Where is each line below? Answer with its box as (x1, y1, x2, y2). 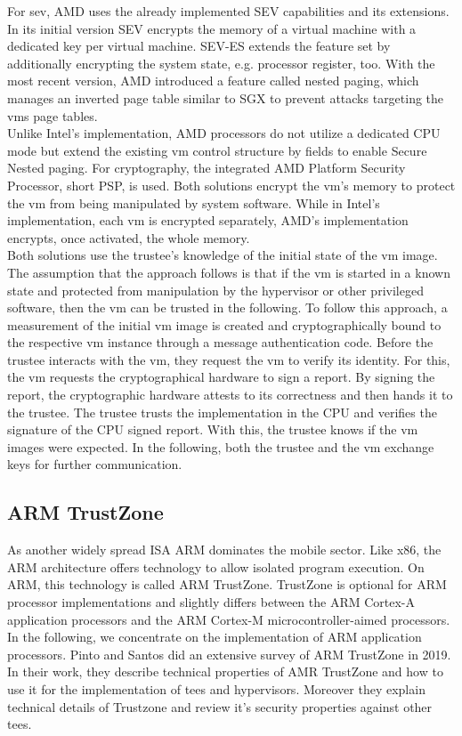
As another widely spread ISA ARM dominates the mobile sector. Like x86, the (7, 540, 442, 559)
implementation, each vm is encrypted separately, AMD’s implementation (7, 211, 409, 230)
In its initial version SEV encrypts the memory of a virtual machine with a (7, 19, 417, 37)
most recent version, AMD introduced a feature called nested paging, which (7, 71, 419, 90)
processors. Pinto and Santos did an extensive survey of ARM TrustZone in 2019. (7, 644, 451, 663)
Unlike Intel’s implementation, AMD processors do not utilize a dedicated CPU (7, 124, 441, 142)
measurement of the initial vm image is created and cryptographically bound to (7, 315, 442, 334)
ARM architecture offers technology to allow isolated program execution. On (7, 557, 425, 576)
